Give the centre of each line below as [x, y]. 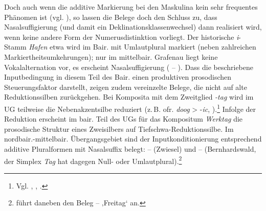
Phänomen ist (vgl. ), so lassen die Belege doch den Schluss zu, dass [111, 17]
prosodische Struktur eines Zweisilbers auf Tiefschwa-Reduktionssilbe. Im [119, 128]
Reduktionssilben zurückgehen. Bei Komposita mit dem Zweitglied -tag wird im [129, 97]
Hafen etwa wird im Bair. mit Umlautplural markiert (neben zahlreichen [142, 47]
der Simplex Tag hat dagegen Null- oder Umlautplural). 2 [93, 160]
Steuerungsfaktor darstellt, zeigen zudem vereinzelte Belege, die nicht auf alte [126, 87]
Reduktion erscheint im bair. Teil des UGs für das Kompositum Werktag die [124, 119]
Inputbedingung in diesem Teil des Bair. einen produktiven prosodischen [118, 77]
